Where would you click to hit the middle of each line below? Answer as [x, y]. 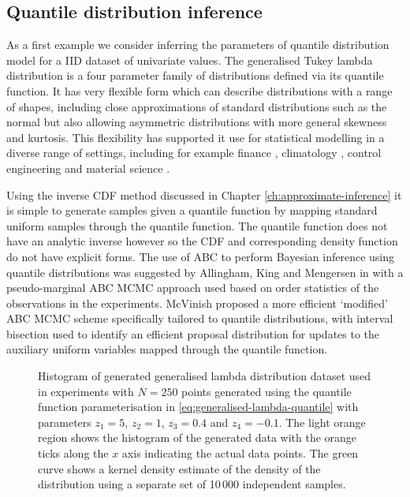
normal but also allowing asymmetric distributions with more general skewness [197, 122]
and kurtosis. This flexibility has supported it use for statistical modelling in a [196, 137]
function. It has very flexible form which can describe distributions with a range [199, 90]
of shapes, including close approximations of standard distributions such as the [197, 106]
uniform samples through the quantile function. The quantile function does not [197, 225]
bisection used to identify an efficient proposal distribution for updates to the [193, 333]
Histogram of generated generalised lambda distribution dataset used [205, 376]
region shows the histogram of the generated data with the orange [198, 437]
